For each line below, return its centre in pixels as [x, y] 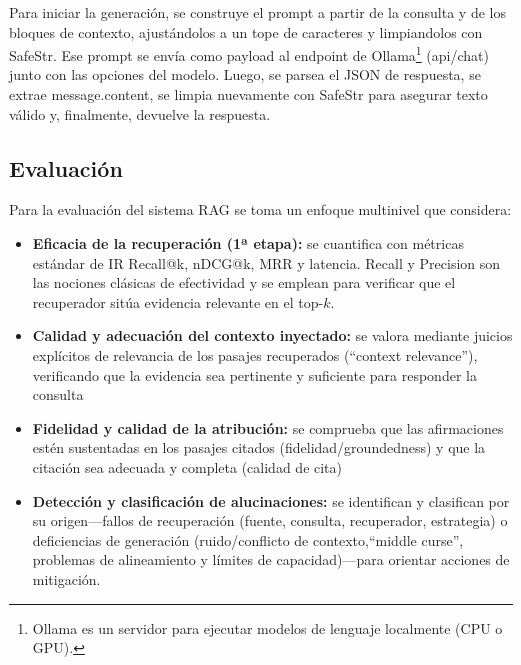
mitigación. [66, 578]
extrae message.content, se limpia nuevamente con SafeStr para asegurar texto [248, 94]
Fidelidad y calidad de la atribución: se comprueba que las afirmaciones [268, 427]
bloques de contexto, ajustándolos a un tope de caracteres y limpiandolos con [246, 31]
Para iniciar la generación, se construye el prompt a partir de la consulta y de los [257, 12]
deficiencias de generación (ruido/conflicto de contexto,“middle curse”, [248, 539]
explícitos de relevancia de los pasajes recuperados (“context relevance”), [255, 354]
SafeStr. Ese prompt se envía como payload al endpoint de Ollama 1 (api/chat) [249, 53]
